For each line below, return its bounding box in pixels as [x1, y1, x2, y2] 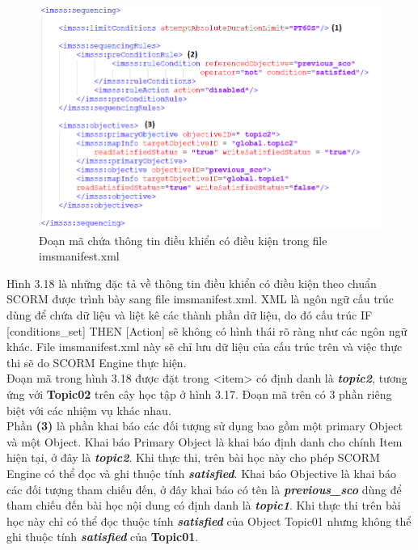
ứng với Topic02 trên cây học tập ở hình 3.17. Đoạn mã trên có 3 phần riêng [6, 385, 392, 402]
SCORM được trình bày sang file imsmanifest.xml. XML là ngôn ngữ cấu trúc [6, 290, 395, 307]
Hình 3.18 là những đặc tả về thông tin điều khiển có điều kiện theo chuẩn [6, 274, 377, 291]
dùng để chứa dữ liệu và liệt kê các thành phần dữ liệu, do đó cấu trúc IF [6, 306, 373, 323]
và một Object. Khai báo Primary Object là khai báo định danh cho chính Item [6, 433, 403, 450]
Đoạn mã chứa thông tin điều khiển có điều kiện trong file [39, 231, 327, 248]
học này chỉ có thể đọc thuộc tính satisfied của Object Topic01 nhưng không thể [6, 512, 412, 529]
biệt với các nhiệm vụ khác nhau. [6, 401, 171, 418]
